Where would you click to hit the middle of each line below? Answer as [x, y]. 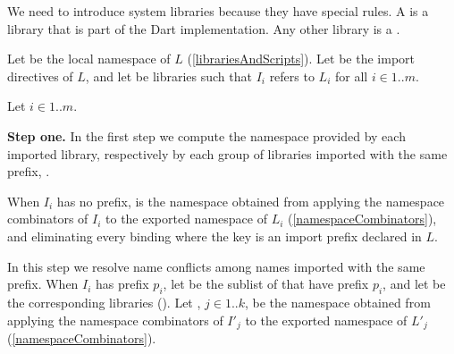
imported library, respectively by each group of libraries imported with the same [227, 153]
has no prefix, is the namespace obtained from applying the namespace [251, 201]
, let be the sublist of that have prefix [266, 284]
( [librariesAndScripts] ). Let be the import [301, 59]
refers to [292, 76]
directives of [40, 76]
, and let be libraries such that [168, 76]
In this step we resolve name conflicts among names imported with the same [216, 266]
